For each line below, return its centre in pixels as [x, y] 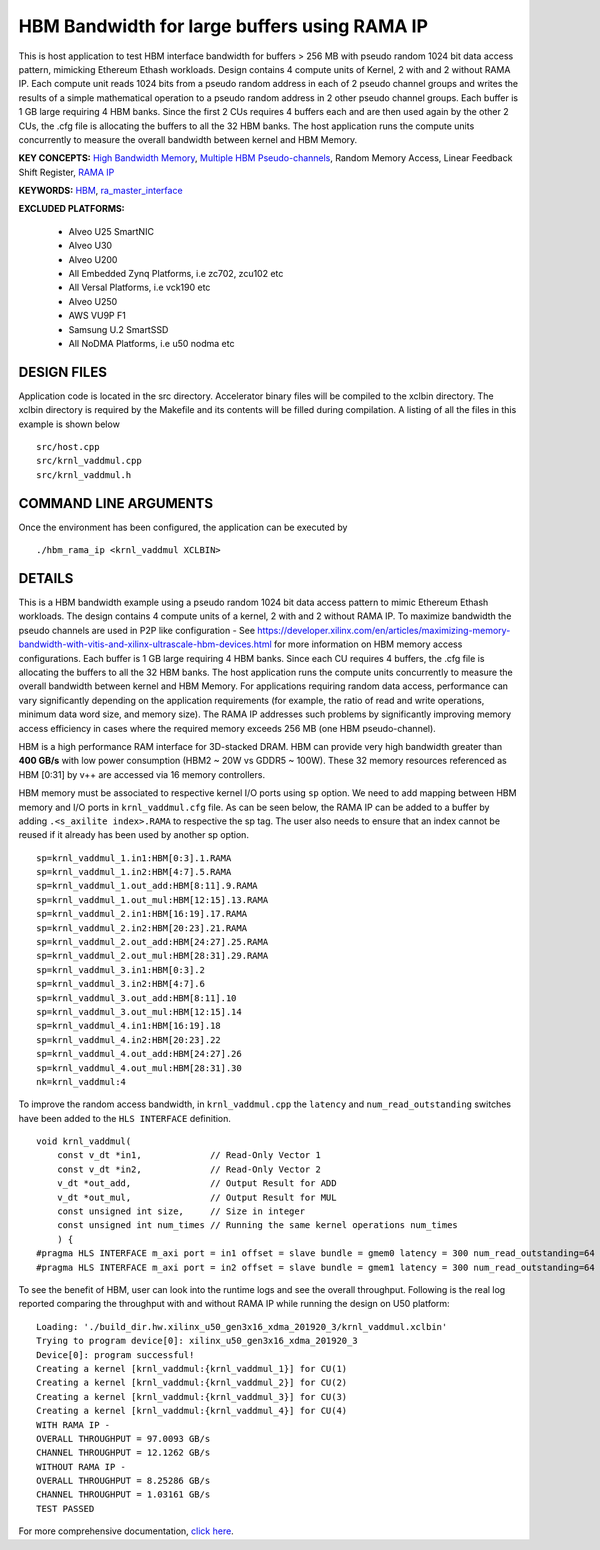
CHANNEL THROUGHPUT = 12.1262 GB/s [123, 1453]
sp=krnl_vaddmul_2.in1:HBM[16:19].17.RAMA [142, 914]
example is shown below [69, 424]
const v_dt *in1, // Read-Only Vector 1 [189, 1155]
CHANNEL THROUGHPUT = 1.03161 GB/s [123, 1494]
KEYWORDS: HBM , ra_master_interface [101, 191]
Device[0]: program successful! [115, 1354]
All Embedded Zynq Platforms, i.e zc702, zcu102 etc [176, 274]
